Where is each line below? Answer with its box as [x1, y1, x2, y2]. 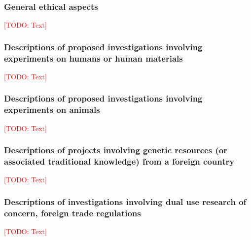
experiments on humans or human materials [4, 52, 183, 64]
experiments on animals [4, 103, 100, 116]
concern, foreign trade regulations [4, 206, 141, 219]
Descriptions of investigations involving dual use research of [4, 195, 247, 207]
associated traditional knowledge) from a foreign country [4, 155, 235, 168]
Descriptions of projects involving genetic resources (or [4, 144, 227, 156]
